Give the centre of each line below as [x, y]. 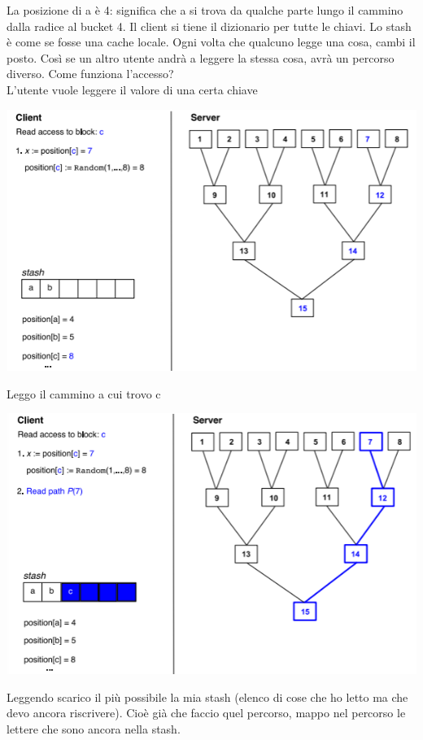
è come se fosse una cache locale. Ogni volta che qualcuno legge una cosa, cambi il [211, 42]
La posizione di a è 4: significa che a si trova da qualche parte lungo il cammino [205, 10]
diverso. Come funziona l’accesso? [90, 74]
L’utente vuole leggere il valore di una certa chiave [132, 89]
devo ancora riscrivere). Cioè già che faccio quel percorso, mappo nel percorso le [206, 713]
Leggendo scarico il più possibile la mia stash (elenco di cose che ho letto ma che [207, 696]
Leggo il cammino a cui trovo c [84, 393]
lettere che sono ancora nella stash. [94, 728]
